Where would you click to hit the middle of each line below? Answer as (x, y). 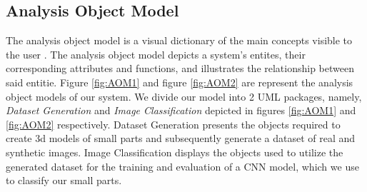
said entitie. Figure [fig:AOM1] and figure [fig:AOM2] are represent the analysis (180, 82)
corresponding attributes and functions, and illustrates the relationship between (180, 68)
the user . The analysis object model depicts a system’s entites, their (156, 54)
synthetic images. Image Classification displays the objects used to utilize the (175, 152)
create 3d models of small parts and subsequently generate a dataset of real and (181, 138)
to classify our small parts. (64, 180)
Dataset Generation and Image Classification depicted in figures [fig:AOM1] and (181, 110)
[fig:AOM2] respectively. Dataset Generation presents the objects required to (173, 124)
